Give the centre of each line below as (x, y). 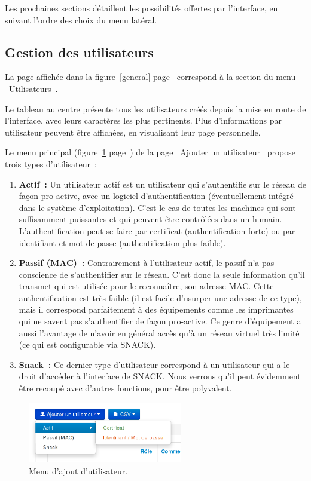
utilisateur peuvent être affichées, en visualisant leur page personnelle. (133, 132)
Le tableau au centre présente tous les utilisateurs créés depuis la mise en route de (155, 108)
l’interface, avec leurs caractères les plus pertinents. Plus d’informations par (144, 120)
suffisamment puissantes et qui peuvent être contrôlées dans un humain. (150, 219)
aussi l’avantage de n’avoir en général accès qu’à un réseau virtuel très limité (159, 333)
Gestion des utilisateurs (79, 52)
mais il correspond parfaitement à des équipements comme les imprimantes (156, 309)
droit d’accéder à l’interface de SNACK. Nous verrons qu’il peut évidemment (160, 376)
